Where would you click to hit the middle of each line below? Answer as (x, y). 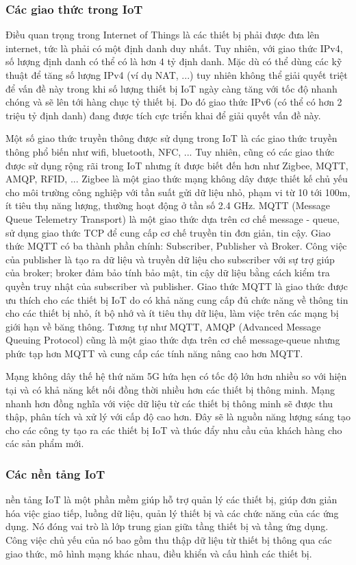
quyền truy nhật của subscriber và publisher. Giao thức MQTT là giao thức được (177, 286)
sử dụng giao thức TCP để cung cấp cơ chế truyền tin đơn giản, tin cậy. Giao (168, 232)
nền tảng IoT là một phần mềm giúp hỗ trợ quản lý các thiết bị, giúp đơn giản (171, 500)
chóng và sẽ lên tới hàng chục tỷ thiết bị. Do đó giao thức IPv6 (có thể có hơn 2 (174, 102)
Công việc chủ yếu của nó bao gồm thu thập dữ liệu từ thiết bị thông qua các (169, 540)
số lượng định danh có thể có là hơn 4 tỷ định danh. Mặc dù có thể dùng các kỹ (174, 61)
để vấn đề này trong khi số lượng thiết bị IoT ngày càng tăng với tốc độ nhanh (171, 88)
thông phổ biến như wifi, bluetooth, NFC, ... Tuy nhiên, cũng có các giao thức (170, 151)
